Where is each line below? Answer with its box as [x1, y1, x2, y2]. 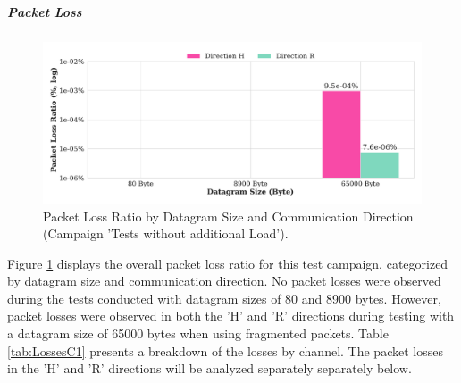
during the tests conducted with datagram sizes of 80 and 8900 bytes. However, [7, 288, 441, 307]
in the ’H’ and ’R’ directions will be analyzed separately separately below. [7, 359, 412, 378]
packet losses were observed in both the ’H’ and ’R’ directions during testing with [7, 306, 455, 325]
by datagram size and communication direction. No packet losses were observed [7, 271, 441, 290]
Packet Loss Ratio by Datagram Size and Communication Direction [43, 206, 414, 225]
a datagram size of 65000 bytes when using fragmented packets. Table [7, 324, 389, 343]
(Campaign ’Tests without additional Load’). [43, 224, 289, 243]
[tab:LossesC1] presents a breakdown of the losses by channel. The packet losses [7, 341, 443, 360]
